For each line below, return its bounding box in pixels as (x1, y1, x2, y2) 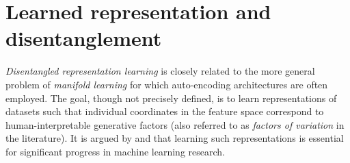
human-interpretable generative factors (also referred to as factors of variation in (5, 117, 345, 131)
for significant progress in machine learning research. (5, 144, 225, 158)
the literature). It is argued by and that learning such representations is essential (5, 131, 344, 145)
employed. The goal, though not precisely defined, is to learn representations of (5, 90, 337, 105)
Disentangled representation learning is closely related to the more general (5, 64, 315, 78)
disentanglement (5, 24, 162, 52)
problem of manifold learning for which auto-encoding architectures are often (5, 77, 328, 91)
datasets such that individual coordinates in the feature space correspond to (5, 104, 324, 118)
